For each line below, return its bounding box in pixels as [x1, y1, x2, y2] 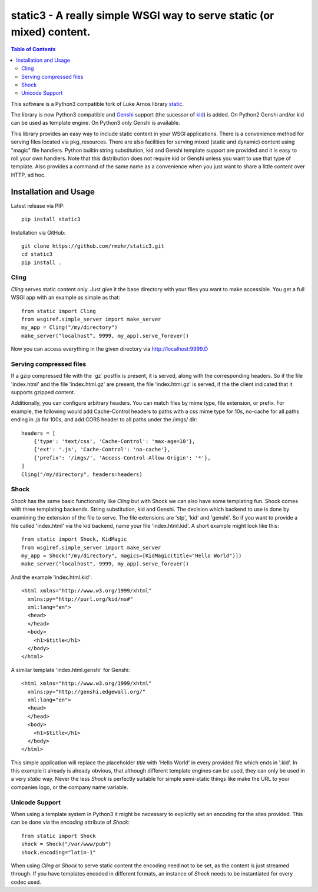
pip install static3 [21, 216, 81, 223]
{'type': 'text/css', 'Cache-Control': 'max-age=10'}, [33, 438, 196, 445]
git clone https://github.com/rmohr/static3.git [21, 242, 164, 249]
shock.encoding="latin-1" [21, 849, 97, 856]
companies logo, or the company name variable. [11, 783, 128, 791]
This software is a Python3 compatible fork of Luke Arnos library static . [11, 100, 184, 107]
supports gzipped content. [11, 389, 76, 396]
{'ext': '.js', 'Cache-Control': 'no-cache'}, [33, 446, 171, 453]
